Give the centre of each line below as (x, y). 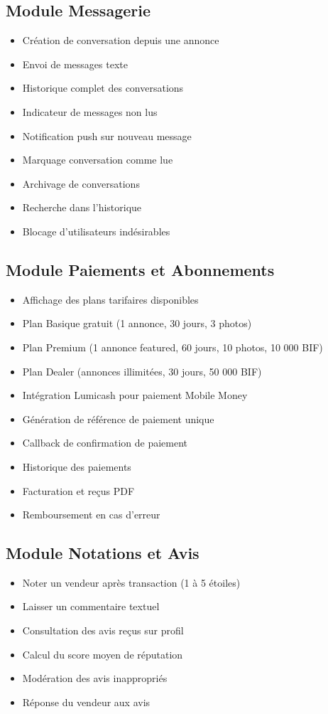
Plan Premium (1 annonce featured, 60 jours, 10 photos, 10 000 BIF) (173, 347)
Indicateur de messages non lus (90, 111)
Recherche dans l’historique (82, 207)
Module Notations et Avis (103, 553)
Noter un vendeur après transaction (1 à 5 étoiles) (131, 582)
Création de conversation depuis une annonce (121, 40)
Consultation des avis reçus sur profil (103, 630)
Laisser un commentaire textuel (91, 606)
